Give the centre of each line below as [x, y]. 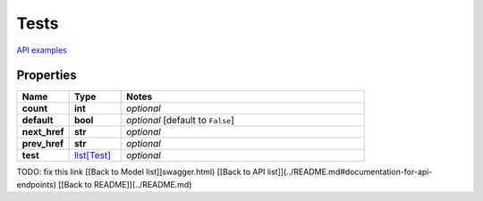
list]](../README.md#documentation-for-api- [350, 172]
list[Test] [93, 155]
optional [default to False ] [180, 121]
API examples [42, 50]
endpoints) [37, 184]
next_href [43, 132]
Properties [47, 75]
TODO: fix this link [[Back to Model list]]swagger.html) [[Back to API [141, 172]
